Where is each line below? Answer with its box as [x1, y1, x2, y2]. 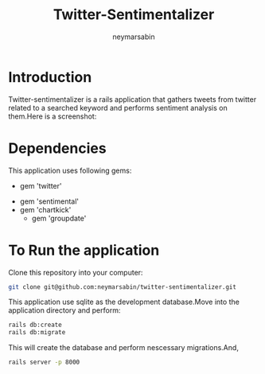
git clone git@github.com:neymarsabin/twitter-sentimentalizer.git [8, 282, 237, 291]
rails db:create [8, 321, 62, 329]
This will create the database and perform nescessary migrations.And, [8, 343, 239, 353]
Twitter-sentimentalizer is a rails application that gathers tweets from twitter [8, 94, 257, 104]
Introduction [8, 68, 92, 86]
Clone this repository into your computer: [8, 267, 143, 277]
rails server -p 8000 [8, 358, 80, 367]
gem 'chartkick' [19, 205, 72, 214]
